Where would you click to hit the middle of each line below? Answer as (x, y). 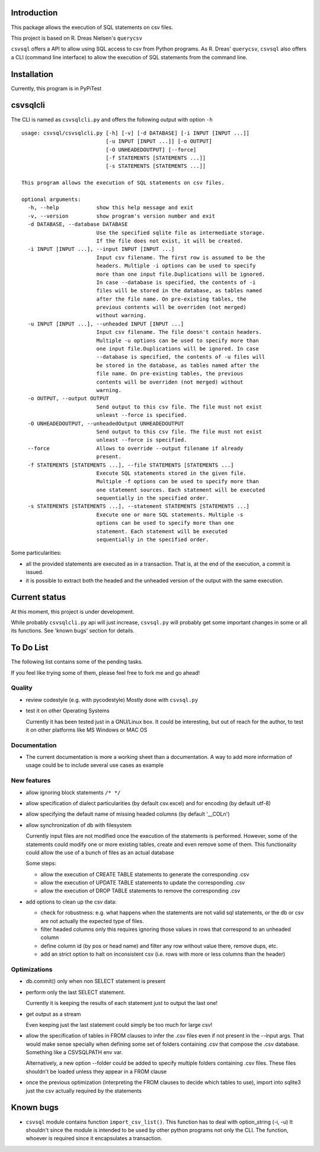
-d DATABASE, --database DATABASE (78, 224)
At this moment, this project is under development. (73, 611)
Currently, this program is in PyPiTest (56, 88)
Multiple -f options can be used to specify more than (177, 481)
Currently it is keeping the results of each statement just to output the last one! (122, 1003)
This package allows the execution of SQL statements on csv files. (92, 27)
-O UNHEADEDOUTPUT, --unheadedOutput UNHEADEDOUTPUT (106, 423)
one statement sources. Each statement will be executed (181, 490)
